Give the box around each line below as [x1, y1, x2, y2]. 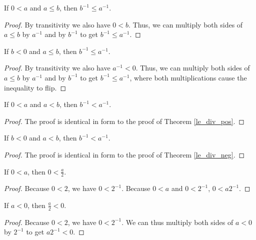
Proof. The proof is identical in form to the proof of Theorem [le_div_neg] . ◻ [4, 149, 245, 159]
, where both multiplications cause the [129, 72, 247, 82]
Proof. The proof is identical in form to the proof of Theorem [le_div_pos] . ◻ [4, 115, 244, 126]
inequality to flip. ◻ [4, 82, 66, 92]
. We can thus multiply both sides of [121, 216, 233, 227]
